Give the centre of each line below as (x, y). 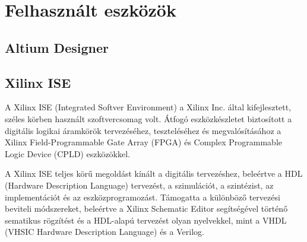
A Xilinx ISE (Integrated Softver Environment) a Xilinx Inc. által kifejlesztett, (148, 107)
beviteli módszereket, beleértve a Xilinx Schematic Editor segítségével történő (146, 208)
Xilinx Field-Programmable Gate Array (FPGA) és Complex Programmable (143, 142)
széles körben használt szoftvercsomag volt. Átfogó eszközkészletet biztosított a (148, 118)
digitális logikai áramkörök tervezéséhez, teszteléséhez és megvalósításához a (143, 130)
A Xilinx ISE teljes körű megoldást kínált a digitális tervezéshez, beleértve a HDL (154, 173)
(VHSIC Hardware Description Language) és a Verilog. (105, 232)
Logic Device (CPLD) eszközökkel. (68, 153)
